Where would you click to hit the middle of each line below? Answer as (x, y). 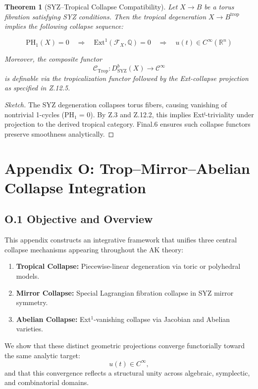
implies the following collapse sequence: (64, 26)
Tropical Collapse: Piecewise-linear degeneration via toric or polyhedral (128, 266)
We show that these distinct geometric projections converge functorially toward (125, 345)
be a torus (219, 6)
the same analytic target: (42, 355)
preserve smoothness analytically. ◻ (59, 133)
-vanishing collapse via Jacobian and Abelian (162, 319)
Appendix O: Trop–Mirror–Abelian (127, 168)
